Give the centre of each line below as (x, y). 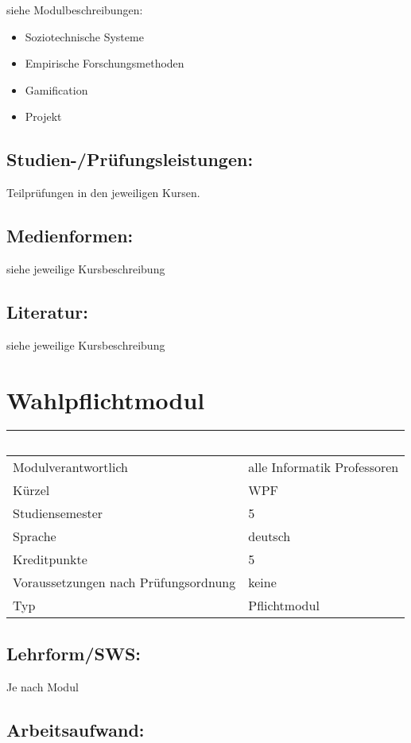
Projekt (43, 116)
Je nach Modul (43, 686)
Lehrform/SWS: (74, 653)
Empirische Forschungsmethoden (105, 63)
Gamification (56, 89)
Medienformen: (70, 236)
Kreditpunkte (50, 559)
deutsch (269, 536)
